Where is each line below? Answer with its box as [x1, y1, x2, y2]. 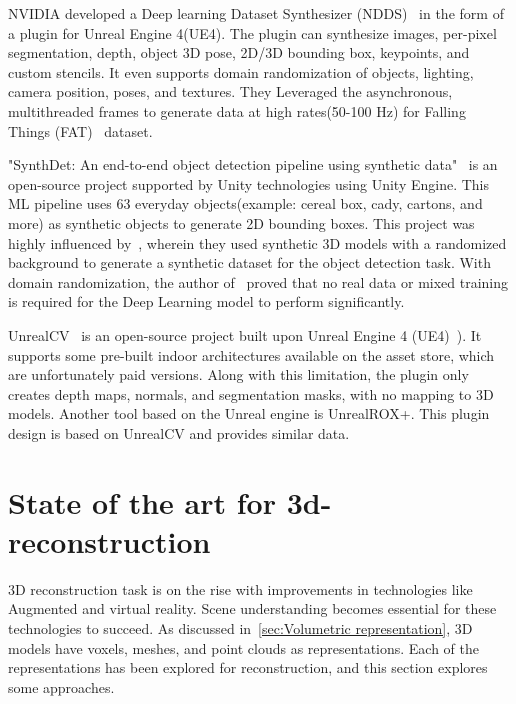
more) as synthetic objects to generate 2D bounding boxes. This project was [8, 212, 475, 233]
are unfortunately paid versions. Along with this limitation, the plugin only [8, 364, 469, 385]
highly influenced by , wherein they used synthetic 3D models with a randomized [8, 232, 507, 253]
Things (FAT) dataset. [8, 120, 153, 141]
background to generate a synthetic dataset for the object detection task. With [8, 252, 491, 273]
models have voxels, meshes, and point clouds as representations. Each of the [8, 637, 480, 658]
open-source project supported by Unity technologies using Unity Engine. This [8, 173, 490, 194]
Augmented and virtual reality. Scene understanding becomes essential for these [8, 598, 497, 619]
